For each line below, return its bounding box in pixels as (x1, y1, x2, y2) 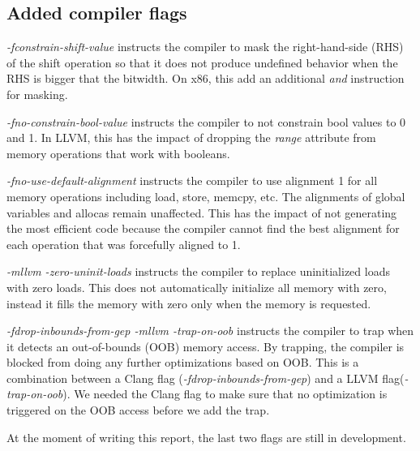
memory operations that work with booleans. (6, 144, 230, 161)
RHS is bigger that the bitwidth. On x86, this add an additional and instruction (6, 70, 405, 87)
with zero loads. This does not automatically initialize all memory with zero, (6, 278, 387, 295)
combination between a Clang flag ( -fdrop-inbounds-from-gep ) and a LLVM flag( (6, 369, 405, 386)
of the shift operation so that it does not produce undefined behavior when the (6, 54, 398, 71)
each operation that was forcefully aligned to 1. (6, 235, 241, 252)
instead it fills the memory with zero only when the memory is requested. (6, 294, 371, 311)
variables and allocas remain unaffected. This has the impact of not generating (6, 204, 397, 221)
